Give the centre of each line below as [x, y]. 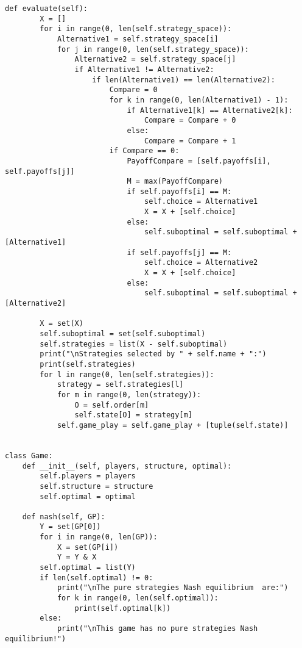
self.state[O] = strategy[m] [133, 415]
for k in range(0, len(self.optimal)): [138, 598]
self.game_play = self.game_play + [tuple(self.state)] [173, 425]
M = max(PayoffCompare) [175, 182]
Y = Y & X [77, 557]
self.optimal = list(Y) [88, 568]
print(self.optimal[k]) [123, 608]
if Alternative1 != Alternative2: [144, 69]
